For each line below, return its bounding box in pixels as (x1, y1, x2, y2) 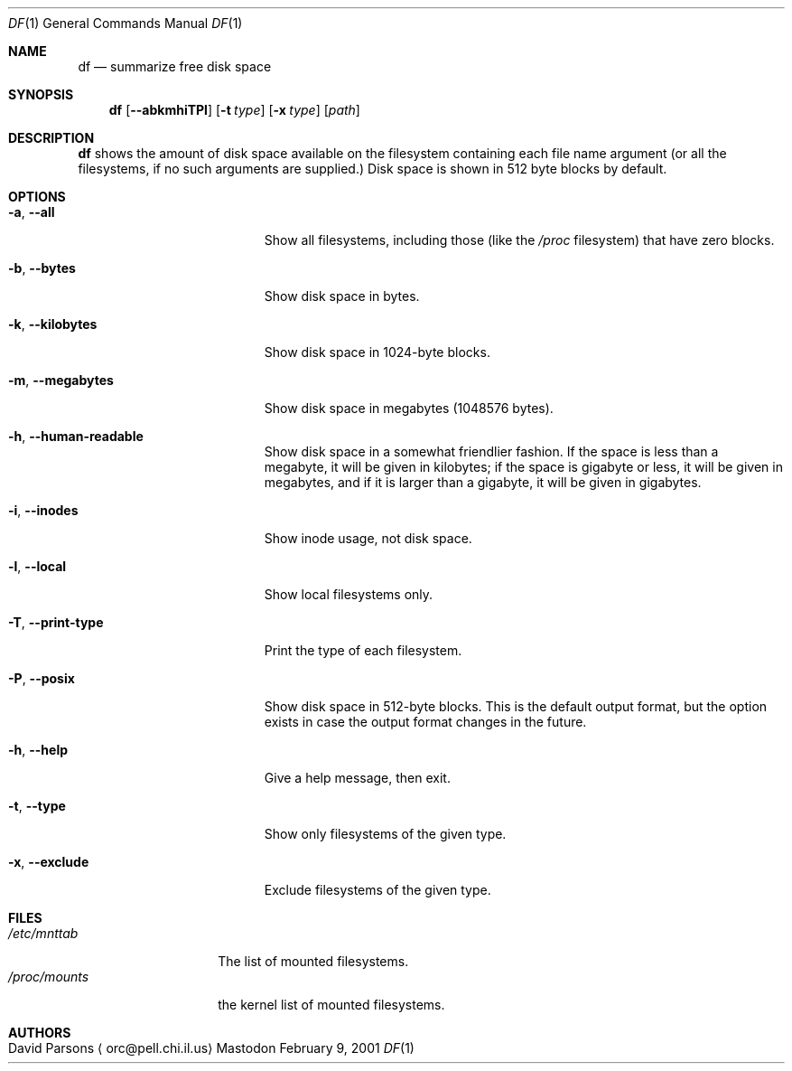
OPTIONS (8, 189, 66, 204)
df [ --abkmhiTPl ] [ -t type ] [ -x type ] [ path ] (108, 102, 360, 117)
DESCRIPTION (8, 130, 95, 146)
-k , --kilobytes (8, 316, 98, 332)
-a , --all (8, 204, 55, 220)
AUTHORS (8, 1025, 71, 1040)
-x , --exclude (8, 854, 89, 869)
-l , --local (8, 559, 67, 574)
